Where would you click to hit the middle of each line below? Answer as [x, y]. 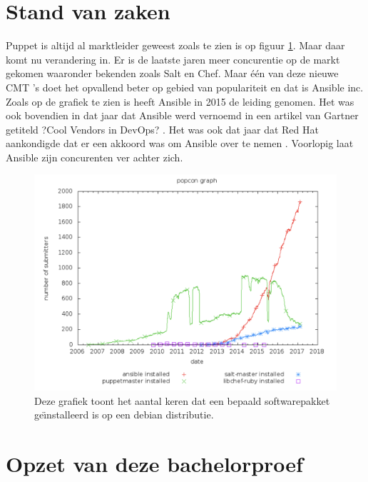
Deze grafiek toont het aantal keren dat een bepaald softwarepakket [182, 400]
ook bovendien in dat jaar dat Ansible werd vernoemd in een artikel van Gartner [182, 115]
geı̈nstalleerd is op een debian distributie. [124, 415]
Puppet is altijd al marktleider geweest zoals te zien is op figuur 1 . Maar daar [175, 45]
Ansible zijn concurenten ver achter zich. [94, 157]
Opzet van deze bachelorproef [154, 464]
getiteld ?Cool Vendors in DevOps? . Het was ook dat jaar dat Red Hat [162, 129]
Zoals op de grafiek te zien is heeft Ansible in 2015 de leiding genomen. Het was [180, 101]
